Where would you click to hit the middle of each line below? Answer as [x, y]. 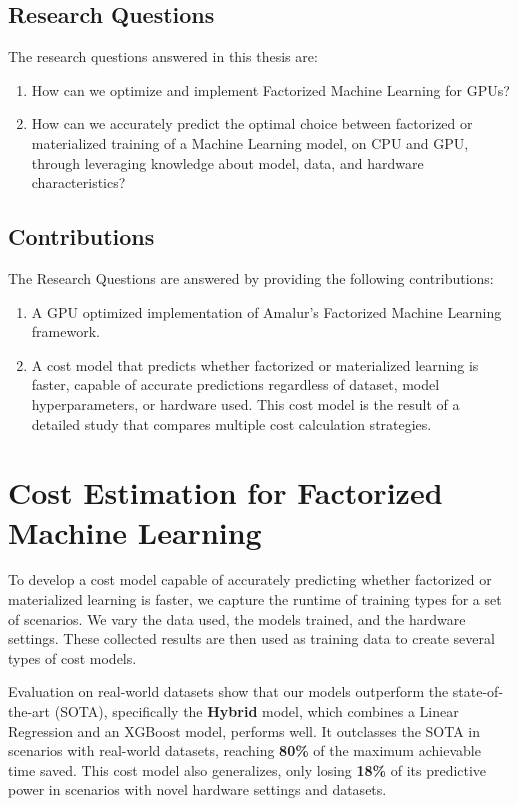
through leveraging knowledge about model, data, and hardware [227, 162]
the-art [29, 711]
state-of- [478, 691]
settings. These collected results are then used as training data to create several [251, 638]
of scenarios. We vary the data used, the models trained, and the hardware [237, 618]
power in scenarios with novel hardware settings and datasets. [197, 789]
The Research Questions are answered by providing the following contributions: [251, 277]
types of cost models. [72, 657]
